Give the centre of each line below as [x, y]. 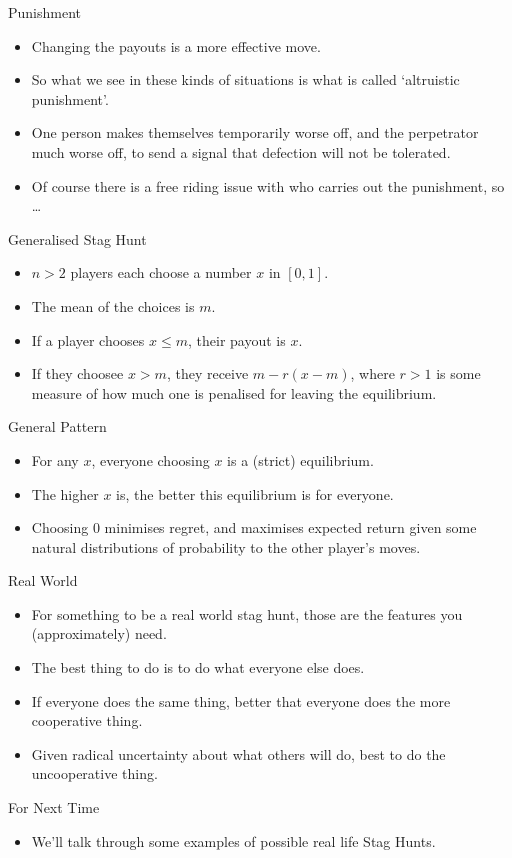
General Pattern [57, 426]
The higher [65, 493]
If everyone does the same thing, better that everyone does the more [241, 700]
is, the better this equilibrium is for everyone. [255, 493]
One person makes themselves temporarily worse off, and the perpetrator [255, 132]
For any [55, 459]
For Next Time [54, 807]
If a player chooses [88, 339]
